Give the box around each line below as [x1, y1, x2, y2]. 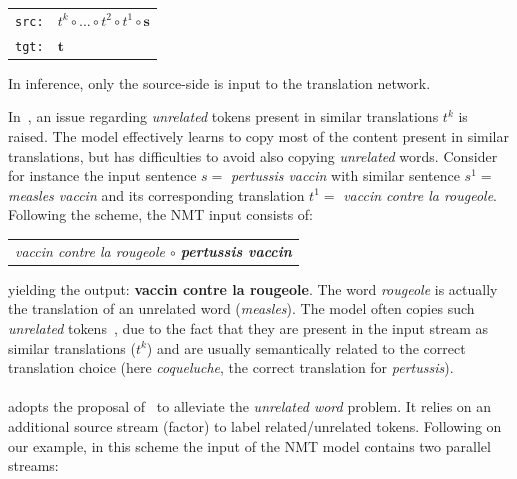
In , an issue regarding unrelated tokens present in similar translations [8, 106, 439, 127]
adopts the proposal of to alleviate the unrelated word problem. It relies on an [8, 396, 492, 417]
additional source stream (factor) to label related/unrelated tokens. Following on [8, 415, 502, 436]
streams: [8, 455, 59, 476]
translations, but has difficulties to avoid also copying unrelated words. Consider [8, 145, 498, 166]
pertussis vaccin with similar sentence [230, 165, 460, 186]
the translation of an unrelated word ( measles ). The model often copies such [8, 298, 475, 319]
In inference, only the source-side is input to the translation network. [8, 72, 431, 93]
